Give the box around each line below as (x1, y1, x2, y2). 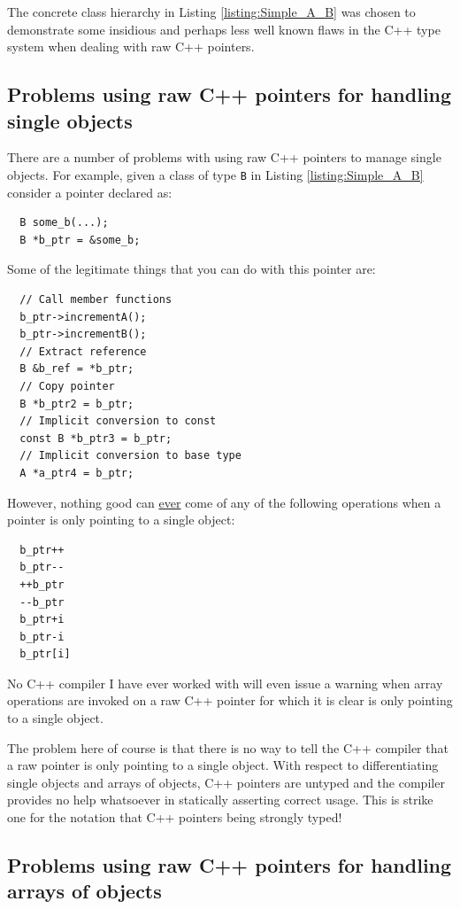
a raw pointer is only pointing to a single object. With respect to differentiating (7, 756, 439, 774)
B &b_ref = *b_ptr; (19, 362, 134, 376)
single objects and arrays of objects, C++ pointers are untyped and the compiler (7, 773, 445, 791)
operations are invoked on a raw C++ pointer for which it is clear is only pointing (7, 691, 453, 710)
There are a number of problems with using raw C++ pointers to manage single (7, 148, 441, 167)
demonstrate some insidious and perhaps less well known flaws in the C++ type (7, 19, 441, 38)
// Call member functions (19, 293, 172, 306)
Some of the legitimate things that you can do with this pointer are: (7, 260, 376, 278)
